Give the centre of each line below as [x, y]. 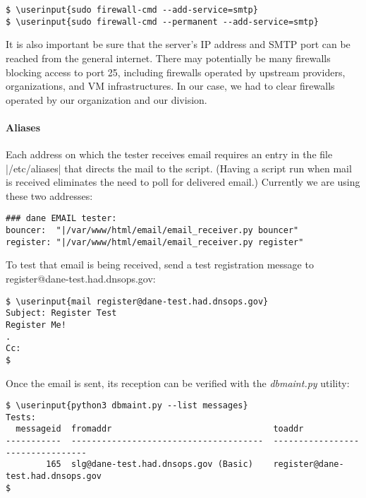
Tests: [21, 417]
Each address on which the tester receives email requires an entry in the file [169, 154]
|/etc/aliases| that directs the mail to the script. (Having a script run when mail [179, 168]
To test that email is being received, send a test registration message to [160, 265]
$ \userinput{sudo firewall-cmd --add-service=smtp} [132, 10]
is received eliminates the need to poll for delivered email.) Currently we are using [183, 182]
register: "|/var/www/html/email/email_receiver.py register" [155, 242]
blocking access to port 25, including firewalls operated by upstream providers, [176, 72]
